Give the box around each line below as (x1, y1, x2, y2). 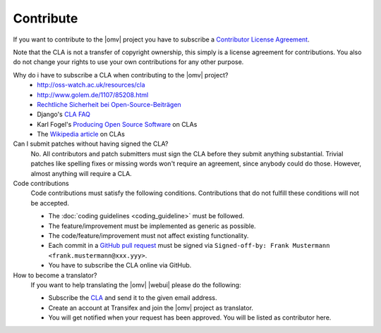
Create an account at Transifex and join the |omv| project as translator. (48, 303, 254, 312)
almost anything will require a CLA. (30, 169, 132, 177)
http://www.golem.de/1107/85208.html (37, 90, 149, 99)
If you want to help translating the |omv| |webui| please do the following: (30, 280, 241, 289)
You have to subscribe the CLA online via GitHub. (48, 261, 192, 270)
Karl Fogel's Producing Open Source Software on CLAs (37, 120, 198, 128)
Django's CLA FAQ (37, 110, 91, 119)
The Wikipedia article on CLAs (37, 130, 125, 139)
